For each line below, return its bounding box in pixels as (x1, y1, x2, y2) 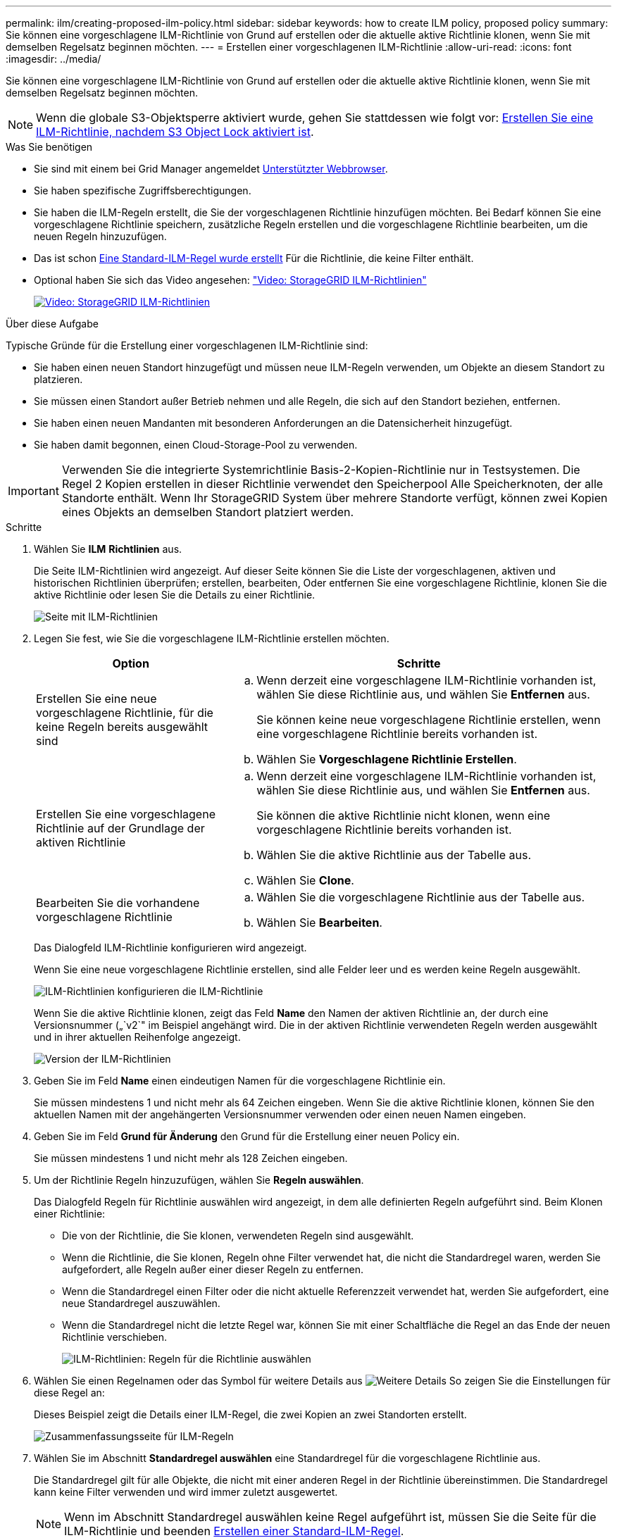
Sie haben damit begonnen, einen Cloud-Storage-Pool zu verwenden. (34, 439, 358, 451)
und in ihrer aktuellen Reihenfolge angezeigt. (34, 1031, 241, 1043)
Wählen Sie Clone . (256, 873, 354, 887)
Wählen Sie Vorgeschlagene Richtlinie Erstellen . (256, 752, 517, 766)
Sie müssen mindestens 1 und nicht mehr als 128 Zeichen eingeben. (34, 1152, 348, 1164)
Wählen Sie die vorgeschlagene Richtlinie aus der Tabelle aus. (256, 890, 585, 904)
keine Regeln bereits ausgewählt (36, 720, 208, 734)
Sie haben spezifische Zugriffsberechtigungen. (34, 185, 251, 196)
